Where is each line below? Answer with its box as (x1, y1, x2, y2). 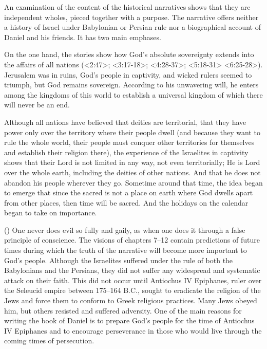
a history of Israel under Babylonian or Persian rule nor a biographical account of (4, 22, 261, 32)
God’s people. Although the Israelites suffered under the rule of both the (4, 254, 233, 265)
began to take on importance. (4, 207, 97, 218)
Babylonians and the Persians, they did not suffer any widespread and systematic (4, 265, 260, 275)
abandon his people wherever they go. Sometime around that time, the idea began (4, 177, 263, 188)
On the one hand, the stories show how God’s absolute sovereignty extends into (4, 49, 254, 60)
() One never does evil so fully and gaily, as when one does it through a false (4, 224, 245, 235)
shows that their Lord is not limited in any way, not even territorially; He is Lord (4, 157, 260, 168)
